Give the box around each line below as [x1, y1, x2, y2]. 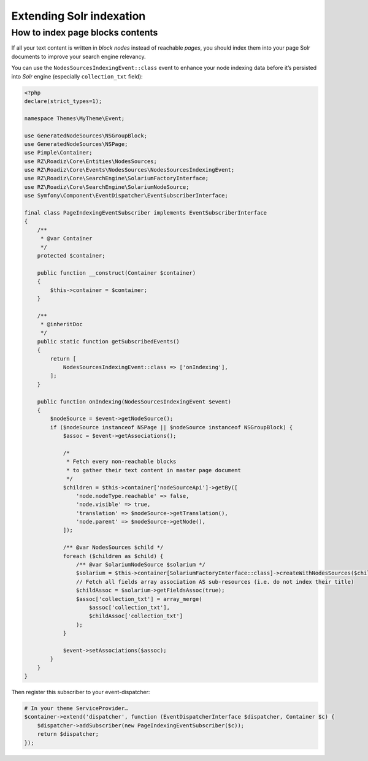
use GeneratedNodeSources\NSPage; [24, 140, 128, 147]
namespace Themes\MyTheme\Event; [24, 115, 125, 122]
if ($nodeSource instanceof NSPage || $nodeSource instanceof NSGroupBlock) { [50, 424, 293, 430]
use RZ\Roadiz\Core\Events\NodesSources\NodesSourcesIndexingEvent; [24, 166, 235, 174]
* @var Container [40, 235, 93, 242]
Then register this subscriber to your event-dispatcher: [11, 689, 150, 696]
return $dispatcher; [37, 730, 99, 738]
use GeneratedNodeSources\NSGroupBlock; [24, 132, 147, 139]
